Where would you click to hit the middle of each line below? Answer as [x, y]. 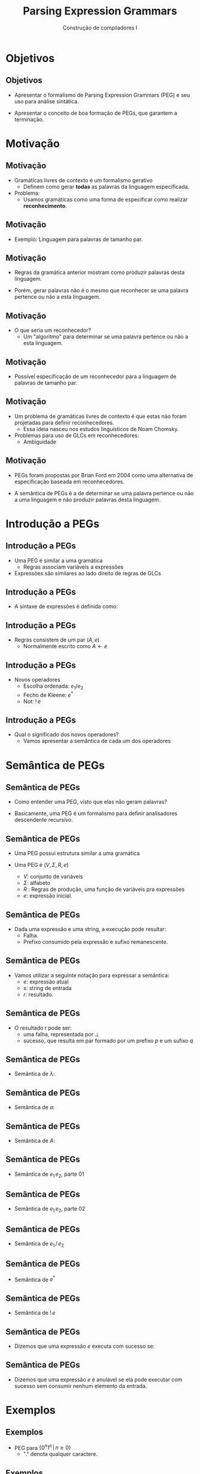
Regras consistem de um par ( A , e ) [57, 640]
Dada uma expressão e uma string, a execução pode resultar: [90, 929]
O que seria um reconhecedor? [52, 330]
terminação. [29, 119]
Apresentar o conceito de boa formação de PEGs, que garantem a [96, 113]
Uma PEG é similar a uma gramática [58, 560]
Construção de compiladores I [100, 28]
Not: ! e [32, 701]
